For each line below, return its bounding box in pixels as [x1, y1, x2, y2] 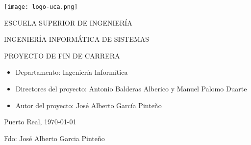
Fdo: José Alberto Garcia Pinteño [4, 133, 105, 143]
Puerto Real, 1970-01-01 [4, 116, 76, 127]
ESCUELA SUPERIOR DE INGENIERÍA [4, 17, 132, 28]
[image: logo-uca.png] [4, 3, 78, 10]
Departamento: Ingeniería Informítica [15, 67, 128, 77]
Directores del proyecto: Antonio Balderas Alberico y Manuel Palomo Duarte [15, 84, 247, 94]
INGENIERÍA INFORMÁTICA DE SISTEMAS [4, 34, 150, 44]
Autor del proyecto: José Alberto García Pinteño [15, 100, 162, 110]
